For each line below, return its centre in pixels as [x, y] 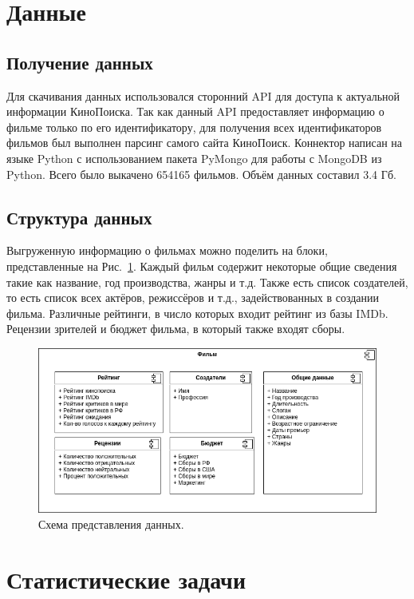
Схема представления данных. [111, 524]
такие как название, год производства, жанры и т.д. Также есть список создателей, [207, 282]
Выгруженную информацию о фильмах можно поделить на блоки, [167, 250]
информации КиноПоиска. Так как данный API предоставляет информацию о [195, 111]
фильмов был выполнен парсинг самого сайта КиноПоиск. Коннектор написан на [205, 143]
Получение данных [80, 62]
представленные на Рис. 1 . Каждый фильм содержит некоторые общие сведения [202, 266]
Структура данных [79, 217]
